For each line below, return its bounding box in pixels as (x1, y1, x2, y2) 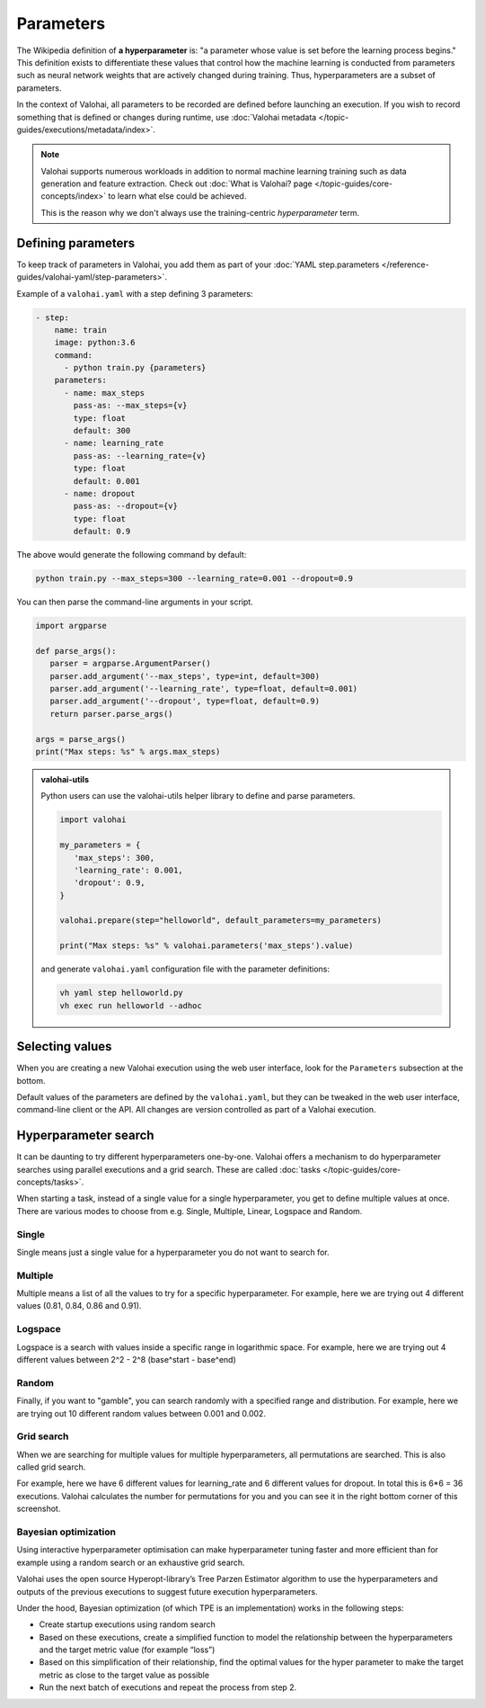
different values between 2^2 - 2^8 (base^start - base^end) (16, 1354, 237, 1364)
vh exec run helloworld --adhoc (59, 1000, 202, 1011)
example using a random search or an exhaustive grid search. (16, 1557, 246, 1568)
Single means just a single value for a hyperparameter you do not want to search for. (16, 1247, 330, 1257)
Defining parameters (16, 235, 136, 251)
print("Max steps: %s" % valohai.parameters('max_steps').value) (59, 941, 354, 951)
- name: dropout (64, 488, 136, 498)
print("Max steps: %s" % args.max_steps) (35, 747, 221, 756)
